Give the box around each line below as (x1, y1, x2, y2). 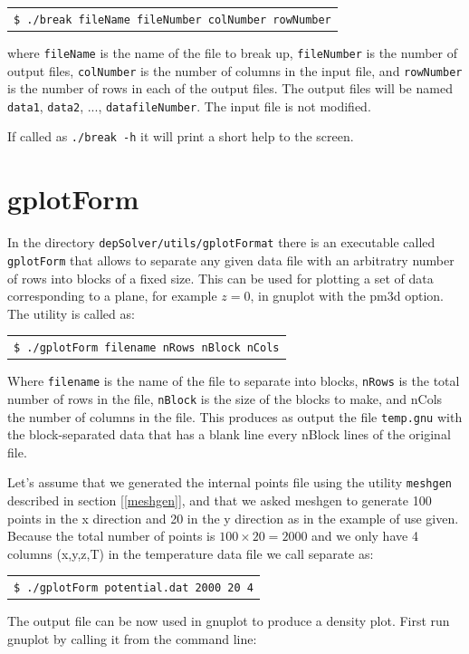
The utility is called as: (7, 303, 135, 322)
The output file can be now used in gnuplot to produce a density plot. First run (7, 611, 450, 630)
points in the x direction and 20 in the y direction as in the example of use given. (7, 508, 459, 527)
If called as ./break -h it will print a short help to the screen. (7, 127, 354, 146)
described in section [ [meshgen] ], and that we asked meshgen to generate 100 (7, 491, 432, 510)
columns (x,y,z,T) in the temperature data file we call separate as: (7, 543, 374, 563)
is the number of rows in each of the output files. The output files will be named (7, 79, 453, 98)
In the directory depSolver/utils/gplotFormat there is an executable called (7, 233, 435, 252)
